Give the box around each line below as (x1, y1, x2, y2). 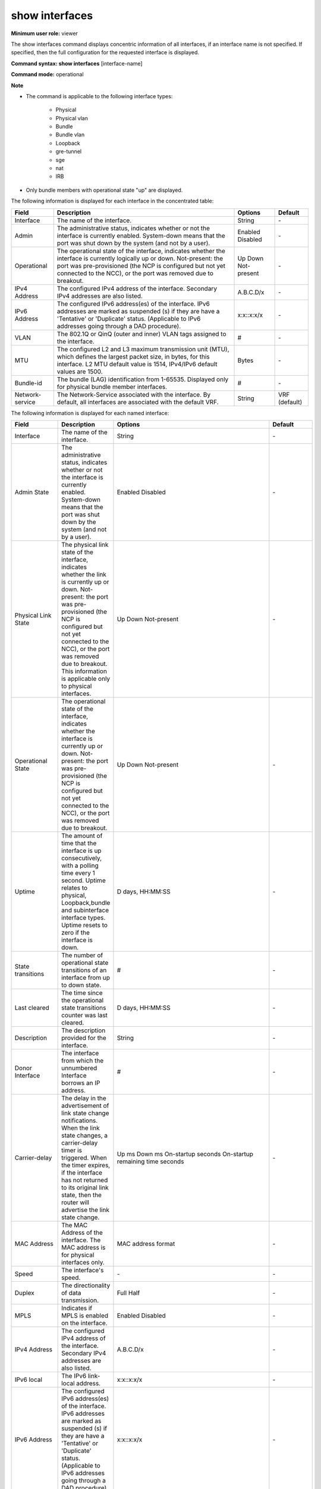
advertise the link (61, 1205, 110, 1214)
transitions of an (61, 965, 107, 974)
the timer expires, (61, 1161, 111, 1169)
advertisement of (61, 1101, 109, 1110)
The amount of (61, 831, 103, 840)
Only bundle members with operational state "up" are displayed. (26, 186, 183, 194)
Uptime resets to (61, 921, 108, 929)
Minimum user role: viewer (11, 30, 78, 37)
